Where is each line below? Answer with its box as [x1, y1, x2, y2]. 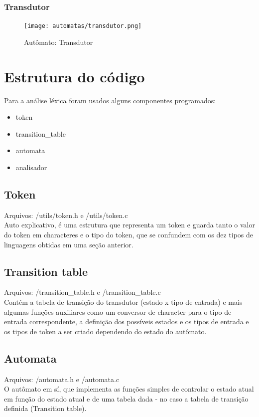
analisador [15, 162, 47, 172]
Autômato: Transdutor [24, 36, 93, 47]
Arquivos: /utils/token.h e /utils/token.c [4, 209, 128, 220]
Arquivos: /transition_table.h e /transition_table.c [4, 287, 161, 297]
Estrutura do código [4, 66, 145, 86]
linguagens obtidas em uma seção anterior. [4, 239, 133, 249]
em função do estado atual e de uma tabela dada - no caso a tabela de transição [4, 393, 249, 404]
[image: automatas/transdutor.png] [24, 22, 142, 30]
